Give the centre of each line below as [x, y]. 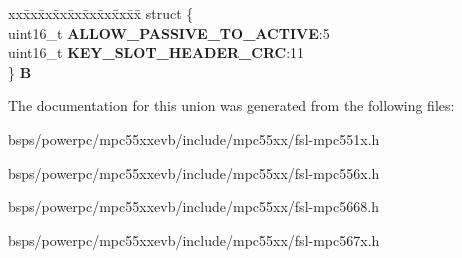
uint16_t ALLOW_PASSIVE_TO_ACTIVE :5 [169, 32]
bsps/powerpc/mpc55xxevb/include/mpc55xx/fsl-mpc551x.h [194, 138]
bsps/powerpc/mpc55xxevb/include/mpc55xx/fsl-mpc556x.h [194, 172]
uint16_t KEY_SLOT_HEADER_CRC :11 [156, 52]
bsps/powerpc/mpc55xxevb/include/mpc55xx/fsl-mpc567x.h [194, 239]
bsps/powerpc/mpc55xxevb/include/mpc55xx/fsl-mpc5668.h [193, 206]
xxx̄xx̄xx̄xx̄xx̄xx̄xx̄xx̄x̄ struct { [101, 13]
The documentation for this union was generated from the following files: [231, 105]
